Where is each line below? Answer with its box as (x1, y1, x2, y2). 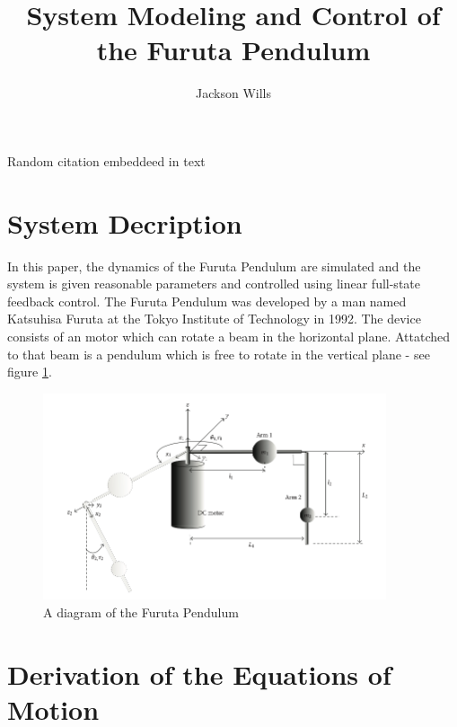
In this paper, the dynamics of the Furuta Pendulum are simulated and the (7, 256, 421, 275)
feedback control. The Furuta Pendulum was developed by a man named (7, 291, 407, 310)
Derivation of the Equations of (7, 655, 391, 692)
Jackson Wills (196, 84, 271, 102)
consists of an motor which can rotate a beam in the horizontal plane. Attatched (7, 327, 451, 345)
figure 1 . (7, 362, 52, 381)
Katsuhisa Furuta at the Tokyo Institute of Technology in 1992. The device (7, 309, 421, 328)
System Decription (7, 204, 242, 241)
